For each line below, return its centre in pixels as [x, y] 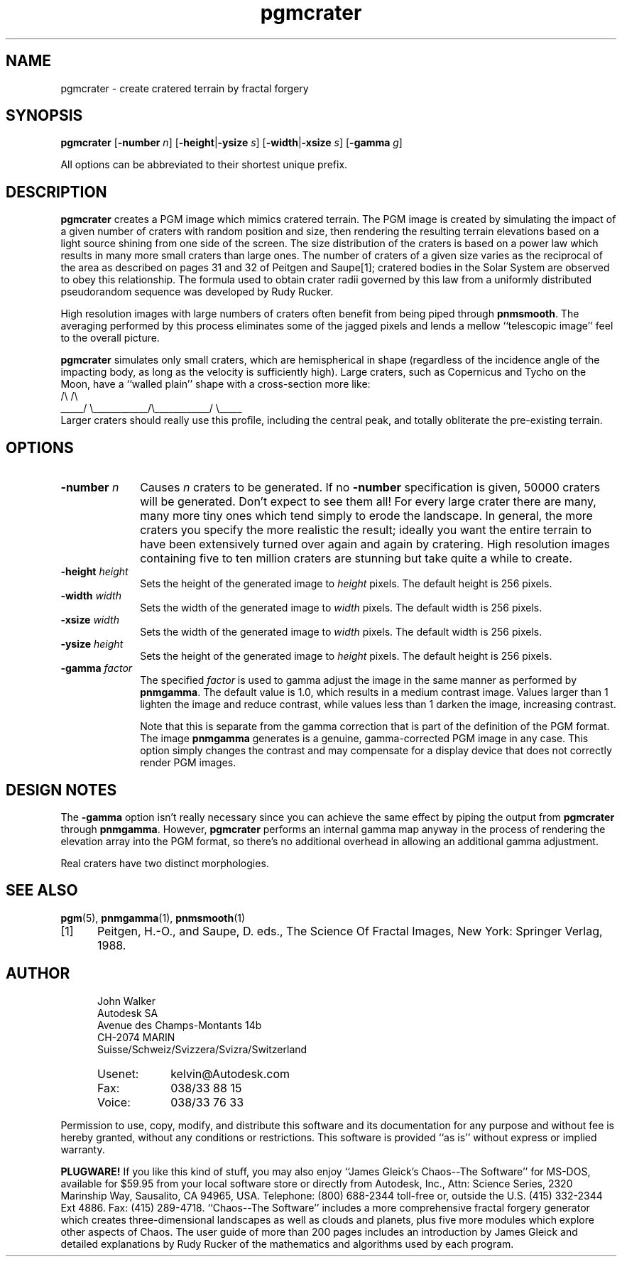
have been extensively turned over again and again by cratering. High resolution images [375, 544]
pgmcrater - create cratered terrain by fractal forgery [185, 88]
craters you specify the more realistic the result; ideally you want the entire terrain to [366, 530]
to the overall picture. [110, 338]
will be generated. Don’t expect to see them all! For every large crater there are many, [368, 502]
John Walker [127, 1001]
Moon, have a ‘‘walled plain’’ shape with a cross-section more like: [215, 384]
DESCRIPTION [56, 192]
